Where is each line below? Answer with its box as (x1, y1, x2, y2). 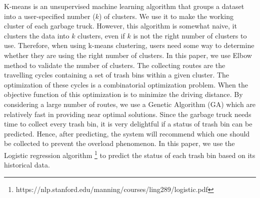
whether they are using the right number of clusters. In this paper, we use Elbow (4, 49, 252, 60)
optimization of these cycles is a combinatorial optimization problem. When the (4, 79, 248, 89)
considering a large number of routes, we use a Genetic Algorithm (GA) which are (4, 98, 256, 109)
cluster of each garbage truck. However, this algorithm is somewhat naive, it (4, 20, 237, 31)
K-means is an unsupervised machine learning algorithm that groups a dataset (4, 1, 244, 11)
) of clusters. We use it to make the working (98, 10, 233, 21)
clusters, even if (77, 30, 125, 40)
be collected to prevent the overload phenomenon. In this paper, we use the (4, 138, 235, 148)
